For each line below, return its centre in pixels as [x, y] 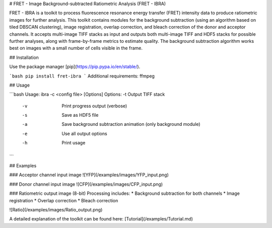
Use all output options [85, 133]
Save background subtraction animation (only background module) [131, 124]
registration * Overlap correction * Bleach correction [64, 200]
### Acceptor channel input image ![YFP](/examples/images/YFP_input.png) [89, 175]
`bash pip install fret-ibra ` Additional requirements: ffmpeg [82, 76]
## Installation [24, 57]
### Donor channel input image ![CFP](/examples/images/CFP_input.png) [86, 184]
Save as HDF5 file [80, 115]
